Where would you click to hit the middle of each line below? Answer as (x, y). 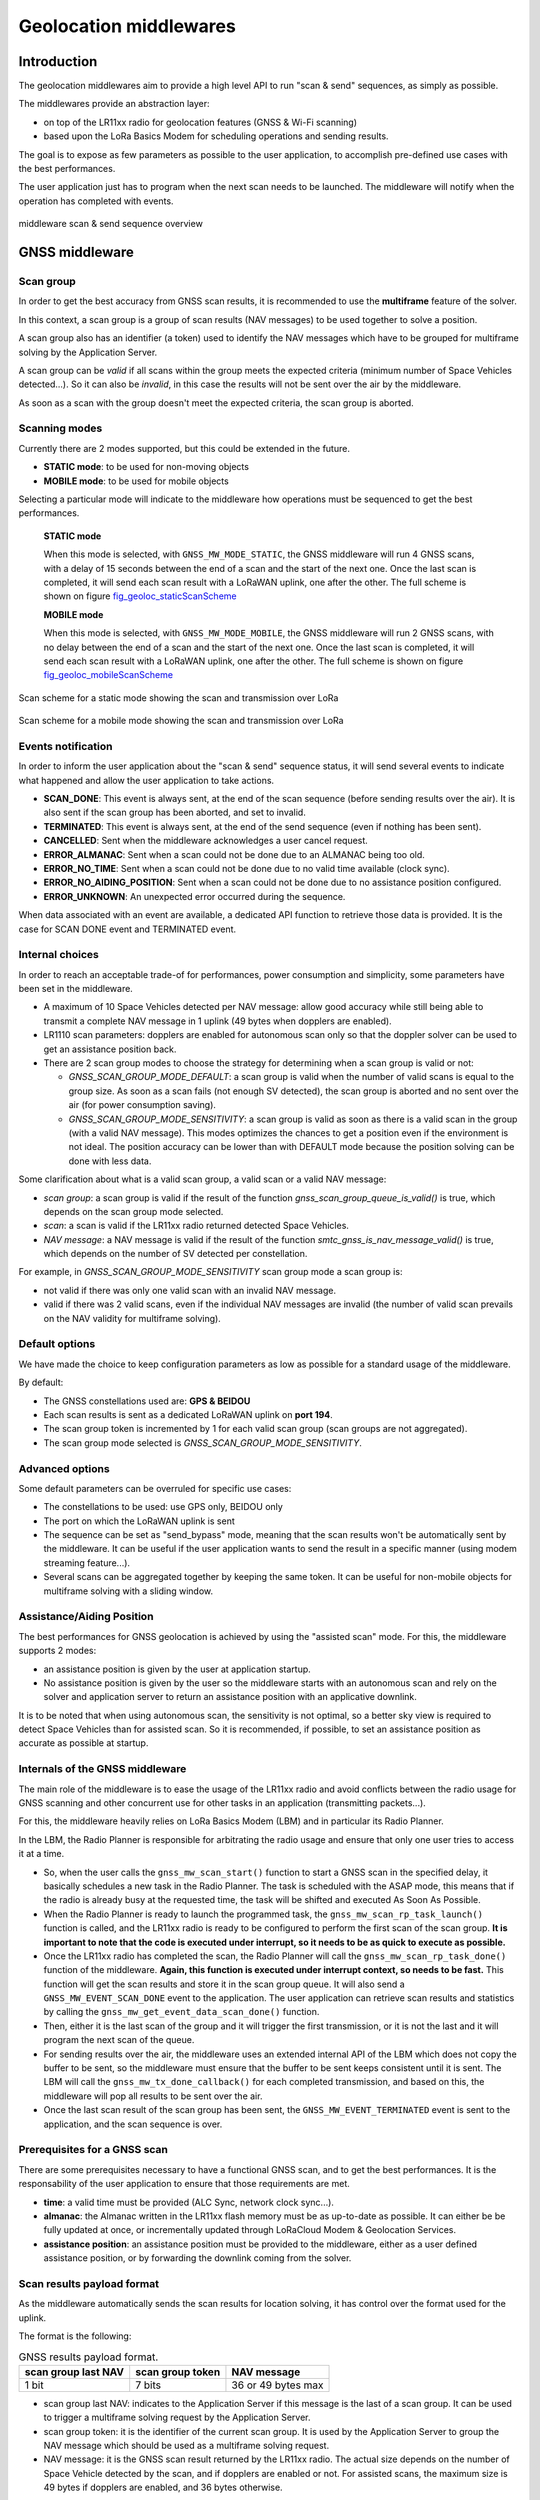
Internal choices (58, 955)
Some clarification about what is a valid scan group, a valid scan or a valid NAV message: (202, 1179)
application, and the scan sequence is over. (133, 2124)
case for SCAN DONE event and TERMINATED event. (127, 929)
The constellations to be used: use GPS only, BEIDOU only (163, 1507)
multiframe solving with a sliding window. (128, 1591)
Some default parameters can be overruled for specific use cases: (155, 1488)
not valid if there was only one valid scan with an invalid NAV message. (190, 1290)
